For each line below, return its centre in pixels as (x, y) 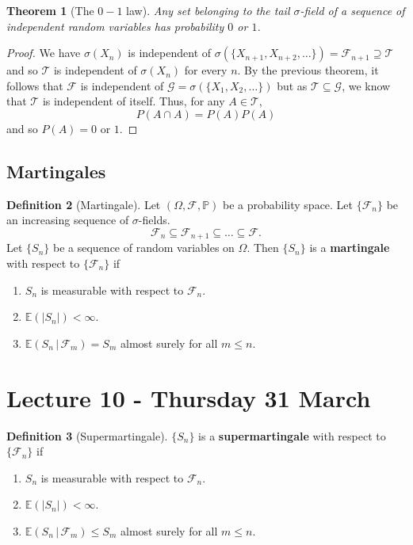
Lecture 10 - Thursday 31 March (189, 397)
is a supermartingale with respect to (292, 435)
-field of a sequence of (352, 10)
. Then (263, 248)
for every (206, 70)
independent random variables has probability (115, 26)
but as (292, 85)
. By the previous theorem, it (308, 70)
